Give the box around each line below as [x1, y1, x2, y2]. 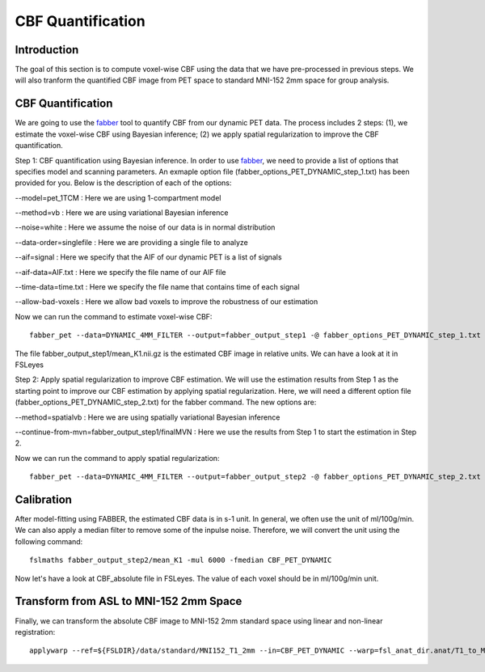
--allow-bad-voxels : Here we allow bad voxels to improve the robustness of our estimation [15, 297, 318, 306]
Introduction [15, 43, 79, 57]
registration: [15, 627, 56, 636]
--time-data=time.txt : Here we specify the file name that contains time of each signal [15, 282, 300, 292]
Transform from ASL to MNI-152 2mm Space [15, 594, 242, 608]
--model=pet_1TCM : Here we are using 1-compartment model [15, 192, 221, 202]
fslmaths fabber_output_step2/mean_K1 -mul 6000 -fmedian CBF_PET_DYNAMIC [29, 556, 332, 565]
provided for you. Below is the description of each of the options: [15, 178, 232, 188]
